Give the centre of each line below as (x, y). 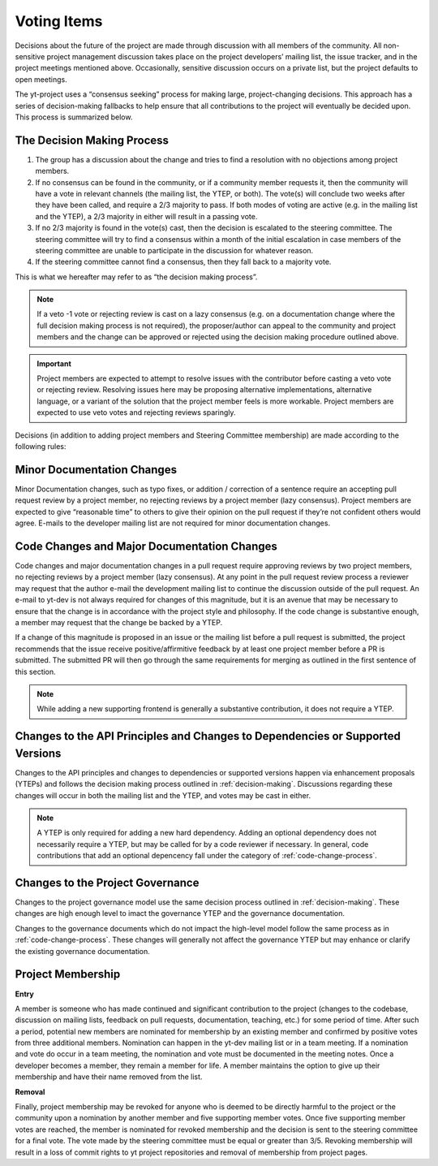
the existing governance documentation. (82, 951)
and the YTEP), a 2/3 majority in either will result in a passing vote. (146, 216)
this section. (35, 672)
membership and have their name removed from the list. (109, 1077)
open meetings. (41, 79)
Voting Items (59, 21)
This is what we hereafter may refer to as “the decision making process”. (136, 277)
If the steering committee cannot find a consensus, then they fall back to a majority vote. (183, 262)
